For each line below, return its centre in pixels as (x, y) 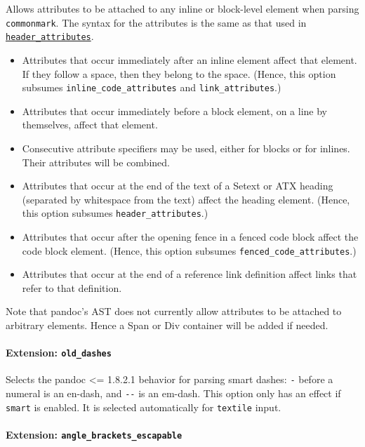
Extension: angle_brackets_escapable (94, 435)
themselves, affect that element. (90, 125)
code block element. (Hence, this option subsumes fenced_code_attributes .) (189, 250)
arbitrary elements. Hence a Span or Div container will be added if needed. (167, 325)
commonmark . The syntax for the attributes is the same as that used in (156, 22)
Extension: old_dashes (59, 353)
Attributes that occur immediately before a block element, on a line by (174, 111)
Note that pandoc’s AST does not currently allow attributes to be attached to (174, 311)
